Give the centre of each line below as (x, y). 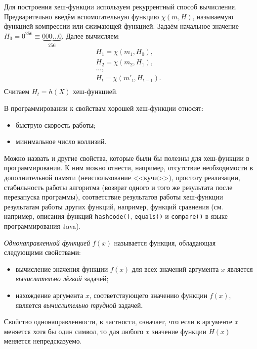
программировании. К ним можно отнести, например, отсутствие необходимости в (128, 168)
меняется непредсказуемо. (43, 341)
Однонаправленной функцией (47, 242)
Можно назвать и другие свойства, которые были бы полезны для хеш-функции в (127, 158)
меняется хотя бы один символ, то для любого (74, 331)
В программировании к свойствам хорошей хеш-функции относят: (104, 108)
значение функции (179, 331)
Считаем (17, 91)
